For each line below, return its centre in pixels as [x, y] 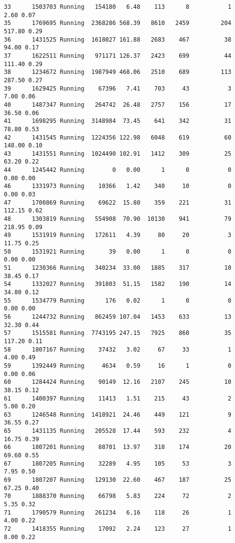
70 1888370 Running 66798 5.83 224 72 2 [118, 496]
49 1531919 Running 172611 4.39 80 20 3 [118, 235]
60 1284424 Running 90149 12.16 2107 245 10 [118, 382]
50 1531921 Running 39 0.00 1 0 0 [118, 251]
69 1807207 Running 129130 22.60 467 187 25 [118, 480]
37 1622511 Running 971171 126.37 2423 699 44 [118, 56]
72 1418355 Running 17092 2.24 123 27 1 [118, 529]
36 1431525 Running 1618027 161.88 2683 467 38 [118, 39]
